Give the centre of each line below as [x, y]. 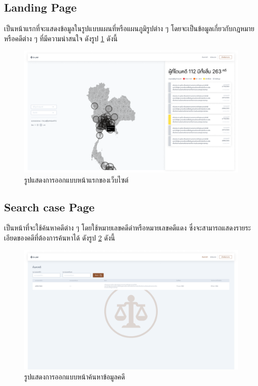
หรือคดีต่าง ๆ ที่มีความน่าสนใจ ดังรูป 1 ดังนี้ [61, 38]
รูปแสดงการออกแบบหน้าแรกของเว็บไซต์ [76, 179]
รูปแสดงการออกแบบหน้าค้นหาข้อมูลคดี [75, 376]
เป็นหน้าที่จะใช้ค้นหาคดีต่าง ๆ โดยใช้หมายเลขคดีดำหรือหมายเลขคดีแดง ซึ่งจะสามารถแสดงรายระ [127, 228]
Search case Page [49, 207]
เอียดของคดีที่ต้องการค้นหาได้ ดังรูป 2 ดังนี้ [60, 238]
